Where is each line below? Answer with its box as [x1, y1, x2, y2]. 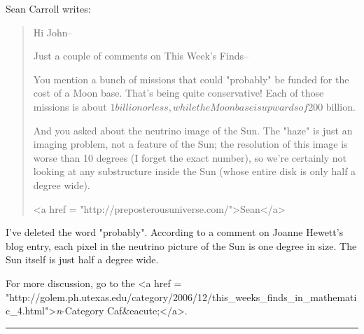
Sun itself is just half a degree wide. [6, 252, 159, 267]
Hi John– [33, 25, 73, 39]
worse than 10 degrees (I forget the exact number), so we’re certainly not [33, 150, 347, 165]
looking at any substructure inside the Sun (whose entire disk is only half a [33, 164, 356, 179]
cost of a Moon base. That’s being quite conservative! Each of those [33, 85, 324, 100]
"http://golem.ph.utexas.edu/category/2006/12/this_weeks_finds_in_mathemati [6, 289, 357, 304]
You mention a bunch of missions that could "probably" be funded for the [33, 71, 349, 86]
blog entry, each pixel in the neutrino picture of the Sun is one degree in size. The [6, 238, 357, 253]
